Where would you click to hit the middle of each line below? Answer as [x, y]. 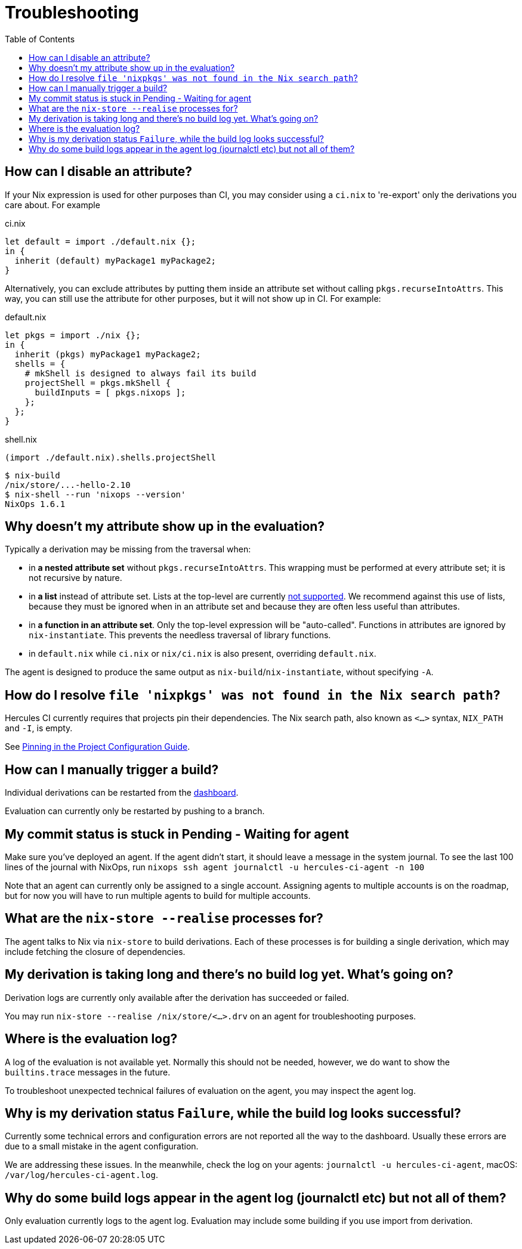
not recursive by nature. [75, 578]
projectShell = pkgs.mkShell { [98, 383]
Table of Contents [40, 39]
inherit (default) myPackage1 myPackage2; [115, 260]
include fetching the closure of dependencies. [95, 951]
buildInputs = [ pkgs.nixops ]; [110, 392]
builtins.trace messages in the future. [88, 1072]
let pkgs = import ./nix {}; [73, 335]
